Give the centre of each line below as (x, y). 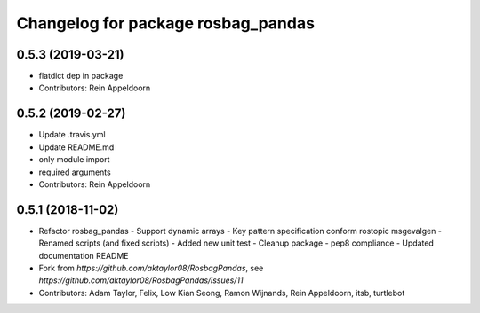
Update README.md (76, 147)
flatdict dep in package (81, 76)
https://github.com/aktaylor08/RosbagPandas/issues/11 (141, 280)
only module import (74, 160)
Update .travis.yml (72, 135)
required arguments (75, 172)
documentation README (84, 255)
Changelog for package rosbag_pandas (166, 23)
